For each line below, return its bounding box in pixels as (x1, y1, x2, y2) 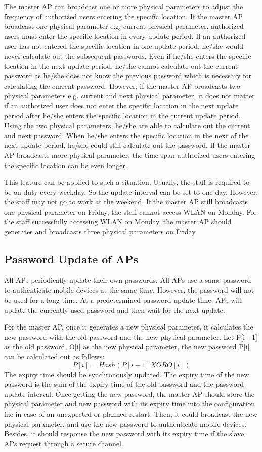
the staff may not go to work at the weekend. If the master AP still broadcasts (4, 196, 248, 207)
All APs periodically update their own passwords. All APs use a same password (4, 274, 251, 285)
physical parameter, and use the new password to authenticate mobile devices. (4, 418, 247, 429)
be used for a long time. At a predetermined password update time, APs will (4, 295, 242, 305)
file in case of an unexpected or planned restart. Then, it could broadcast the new (4, 408, 257, 419)
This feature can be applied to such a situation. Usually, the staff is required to (4, 177, 250, 187)
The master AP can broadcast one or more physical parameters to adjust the (4, 1, 243, 11)
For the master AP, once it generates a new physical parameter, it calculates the (4, 321, 253, 332)
